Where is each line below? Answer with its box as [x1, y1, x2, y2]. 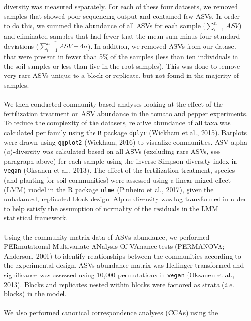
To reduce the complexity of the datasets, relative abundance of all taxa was [4, 118, 231, 128]
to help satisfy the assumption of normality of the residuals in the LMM [4, 203, 218, 213]
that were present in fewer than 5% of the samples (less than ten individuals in [4, 51, 238, 61]
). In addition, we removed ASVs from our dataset [88, 41, 237, 51]
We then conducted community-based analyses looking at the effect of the [4, 99, 223, 109]
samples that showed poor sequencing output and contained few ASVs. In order [4, 11, 240, 21]
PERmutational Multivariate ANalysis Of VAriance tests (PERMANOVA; [4, 241, 225, 251]
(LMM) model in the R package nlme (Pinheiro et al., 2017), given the [4, 184, 214, 194]
